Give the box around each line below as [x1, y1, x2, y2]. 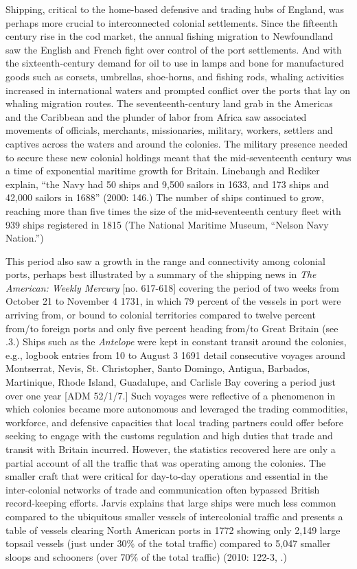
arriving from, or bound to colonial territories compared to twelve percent [5, 307, 316, 322]
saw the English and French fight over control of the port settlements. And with [5, 42, 342, 56]
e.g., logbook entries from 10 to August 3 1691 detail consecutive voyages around [5, 347, 346, 362]
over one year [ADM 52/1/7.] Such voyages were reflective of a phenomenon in [5, 388, 336, 402]
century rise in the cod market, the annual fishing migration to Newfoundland [5, 29, 334, 43]
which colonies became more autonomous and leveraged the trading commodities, [5, 402, 348, 416]
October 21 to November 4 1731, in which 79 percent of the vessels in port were [5, 294, 341, 308]
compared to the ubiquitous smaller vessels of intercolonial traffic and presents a [5, 509, 343, 523]
